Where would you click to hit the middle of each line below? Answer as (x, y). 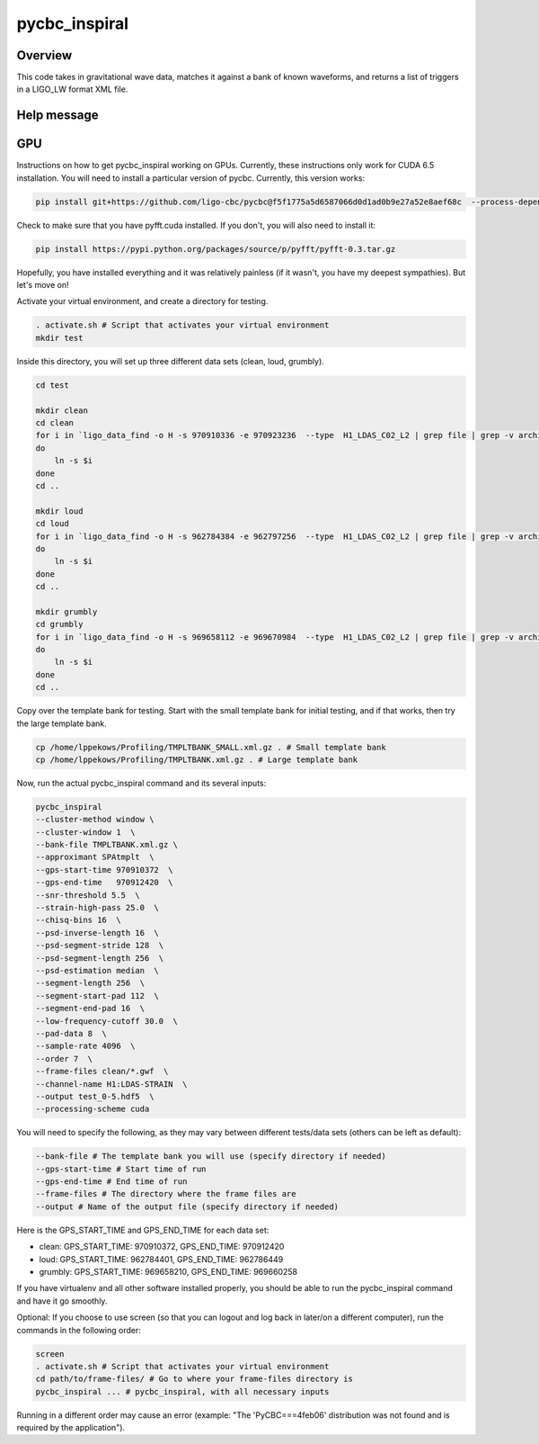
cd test (52, 385)
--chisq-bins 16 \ (78, 920)
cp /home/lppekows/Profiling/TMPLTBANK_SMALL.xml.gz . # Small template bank (211, 747)
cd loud (52, 524)
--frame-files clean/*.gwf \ (102, 1072)
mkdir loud (59, 511)
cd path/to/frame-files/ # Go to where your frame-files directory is (194, 1379)
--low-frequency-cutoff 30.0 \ (107, 1021)
